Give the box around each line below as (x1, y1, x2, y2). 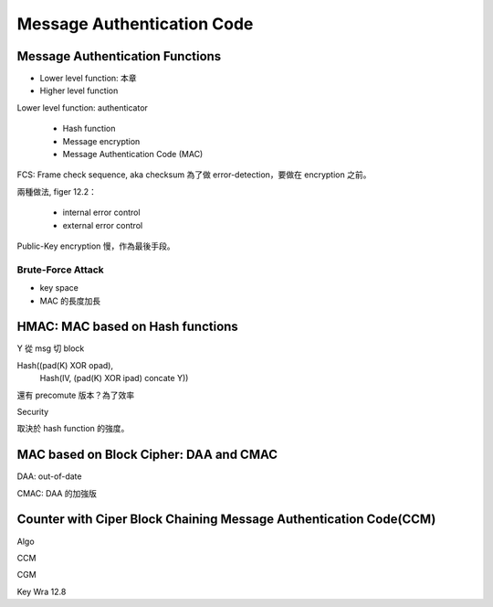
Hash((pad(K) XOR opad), (16, 359, 114, 370)
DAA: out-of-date (16, 471, 82, 482)
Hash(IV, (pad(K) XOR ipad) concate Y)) (39, 373, 189, 384)
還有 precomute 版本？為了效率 (16, 389, 135, 400)
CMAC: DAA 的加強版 (16, 487, 98, 498)
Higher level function (39, 85, 119, 96)
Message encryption (62, 135, 141, 146)
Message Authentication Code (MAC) (62, 149, 204, 160)
